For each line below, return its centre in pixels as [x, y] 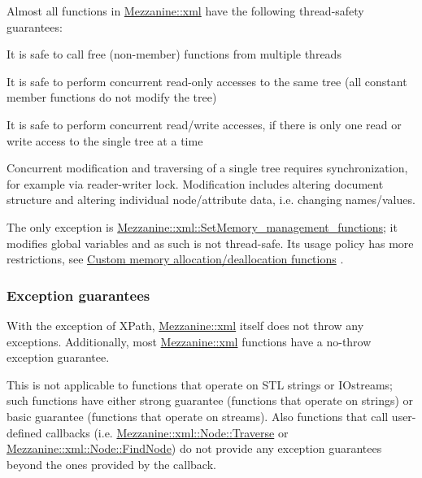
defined [24, 432]
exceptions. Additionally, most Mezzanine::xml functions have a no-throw [189, 341]
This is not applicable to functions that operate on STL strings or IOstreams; [200, 384]
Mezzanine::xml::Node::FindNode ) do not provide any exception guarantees [194, 448]
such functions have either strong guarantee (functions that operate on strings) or [210, 400]
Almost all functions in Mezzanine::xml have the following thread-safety [185, 11]
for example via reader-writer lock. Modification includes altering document [195, 183]
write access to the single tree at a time [105, 140]
